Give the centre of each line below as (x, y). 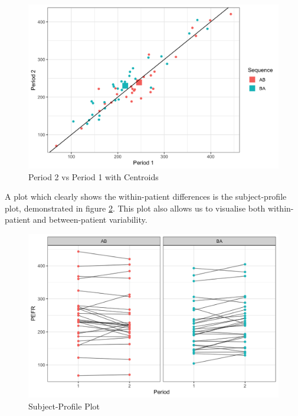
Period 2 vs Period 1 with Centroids (94, 176)
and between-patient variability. (90, 220)
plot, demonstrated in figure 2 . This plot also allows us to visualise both (135, 208)
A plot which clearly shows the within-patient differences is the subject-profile (146, 196)
